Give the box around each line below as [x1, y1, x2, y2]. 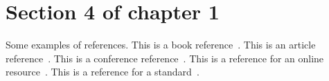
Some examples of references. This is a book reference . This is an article [6, 37, 316, 52]
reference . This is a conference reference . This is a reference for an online [6, 51, 324, 65]
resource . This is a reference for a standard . [6, 64, 199, 79]
